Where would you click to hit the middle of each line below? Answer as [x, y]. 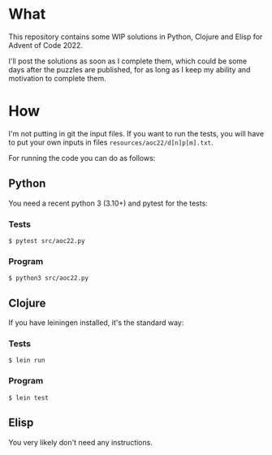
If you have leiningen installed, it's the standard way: [96, 323]
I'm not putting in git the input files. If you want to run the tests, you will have [136, 133]
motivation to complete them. [58, 78]
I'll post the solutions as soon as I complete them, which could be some [128, 61]
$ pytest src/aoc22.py [47, 240]
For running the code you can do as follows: [82, 158]
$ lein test [28, 398]
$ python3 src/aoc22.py [49, 278]
